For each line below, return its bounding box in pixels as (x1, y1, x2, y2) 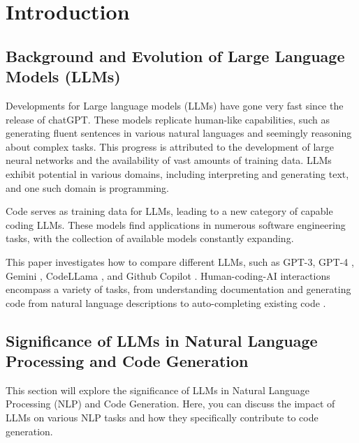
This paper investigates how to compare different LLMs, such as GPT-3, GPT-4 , (6, 254, 354, 269)
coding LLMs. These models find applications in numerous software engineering (6, 217, 346, 232)
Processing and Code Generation (6, 350, 249, 372)
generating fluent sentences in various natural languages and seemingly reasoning (6, 126, 352, 140)
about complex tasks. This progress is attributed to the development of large (6, 139, 334, 153)
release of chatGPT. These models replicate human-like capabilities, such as (6, 112, 330, 126)
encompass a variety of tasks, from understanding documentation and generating (6, 282, 351, 296)
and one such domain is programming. (6, 180, 169, 195)
